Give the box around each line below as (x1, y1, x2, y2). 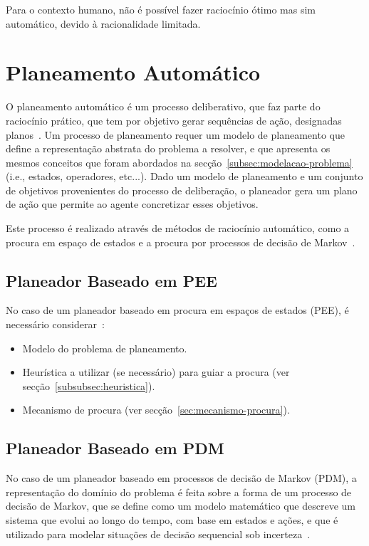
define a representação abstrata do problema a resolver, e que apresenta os (6, 141, 331, 156)
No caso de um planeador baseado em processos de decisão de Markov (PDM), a (6, 471, 357, 485)
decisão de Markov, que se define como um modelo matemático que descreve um (6, 498, 355, 513)
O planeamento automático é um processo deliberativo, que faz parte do (6, 99, 321, 114)
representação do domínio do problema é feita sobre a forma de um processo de (6, 484, 352, 499)
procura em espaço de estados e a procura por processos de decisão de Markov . (6, 234, 355, 249)
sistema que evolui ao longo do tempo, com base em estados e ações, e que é (6, 513, 338, 527)
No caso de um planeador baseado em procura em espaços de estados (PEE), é (6, 303, 349, 317)
